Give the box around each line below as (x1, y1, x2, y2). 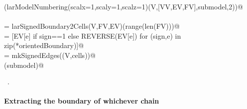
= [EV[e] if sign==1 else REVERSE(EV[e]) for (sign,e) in (4, 30, 181, 41)
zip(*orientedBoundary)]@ (4, 40, 84, 51)
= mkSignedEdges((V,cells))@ (4, 50, 96, 60)
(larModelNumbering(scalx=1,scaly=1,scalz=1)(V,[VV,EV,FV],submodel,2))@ (4, 1, 243, 11)
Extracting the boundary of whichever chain (4, 96, 159, 106)
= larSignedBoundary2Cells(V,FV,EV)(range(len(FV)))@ (4, 21, 180, 31)
